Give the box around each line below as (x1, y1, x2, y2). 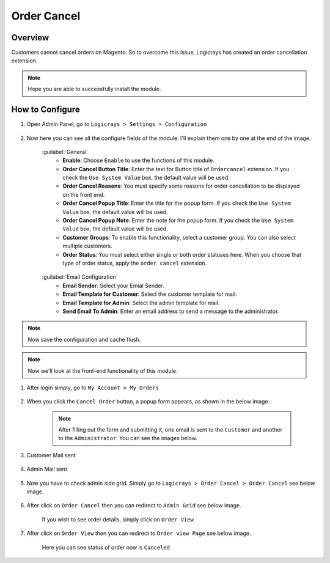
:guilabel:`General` (42, 148, 89, 155)
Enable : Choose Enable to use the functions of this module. (62, 156, 215, 164)
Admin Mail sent (26, 465, 67, 473)
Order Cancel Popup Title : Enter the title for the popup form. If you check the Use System (62, 199, 291, 207)
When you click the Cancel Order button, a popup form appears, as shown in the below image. (26, 398, 270, 405)
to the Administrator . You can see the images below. (58, 435, 198, 442)
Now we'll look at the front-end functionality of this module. (28, 367, 178, 374)
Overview (11, 32, 50, 43)
